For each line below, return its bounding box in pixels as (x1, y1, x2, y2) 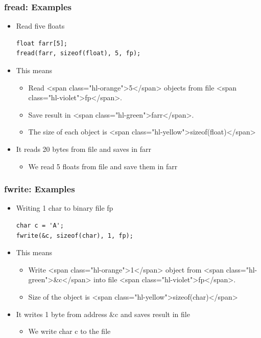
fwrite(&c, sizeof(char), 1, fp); (16, 232, 133, 239)
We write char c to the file (28, 326, 111, 336)
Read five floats (16, 20, 65, 31)
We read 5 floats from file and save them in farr (28, 161, 178, 171)
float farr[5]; (16, 39, 68, 47)
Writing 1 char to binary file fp (16, 202, 113, 213)
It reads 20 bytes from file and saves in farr (16, 143, 151, 154)
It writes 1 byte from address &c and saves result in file (16, 308, 190, 319)
